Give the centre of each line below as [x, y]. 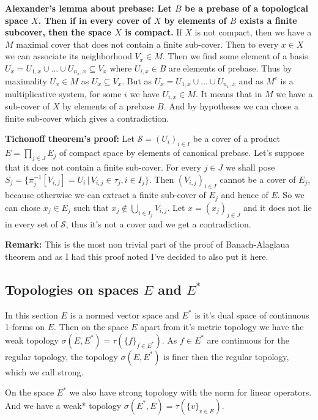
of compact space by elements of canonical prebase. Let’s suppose [182, 153]
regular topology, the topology [61, 356]
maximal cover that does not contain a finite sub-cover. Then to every [147, 44]
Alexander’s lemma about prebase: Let [88, 8]
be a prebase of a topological [247, 8]
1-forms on [25, 327]
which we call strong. [44, 371]
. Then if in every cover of [94, 20]
